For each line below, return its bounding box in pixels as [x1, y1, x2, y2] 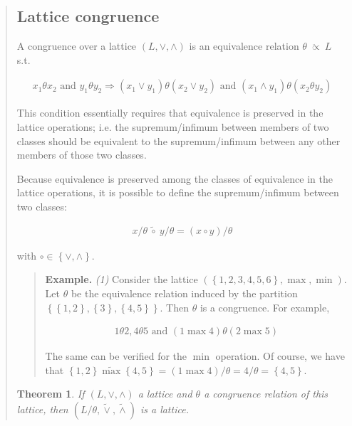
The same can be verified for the [45, 348, 187, 363]
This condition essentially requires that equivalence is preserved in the [16, 105, 323, 120]
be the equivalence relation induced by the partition [71, 286, 298, 301]
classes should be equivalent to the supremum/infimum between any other [16, 133, 341, 148]
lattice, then [16, 402, 68, 417]
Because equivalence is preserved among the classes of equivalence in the [16, 171, 333, 186]
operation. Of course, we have [215, 348, 345, 363]
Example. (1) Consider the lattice [45, 272, 198, 287]
